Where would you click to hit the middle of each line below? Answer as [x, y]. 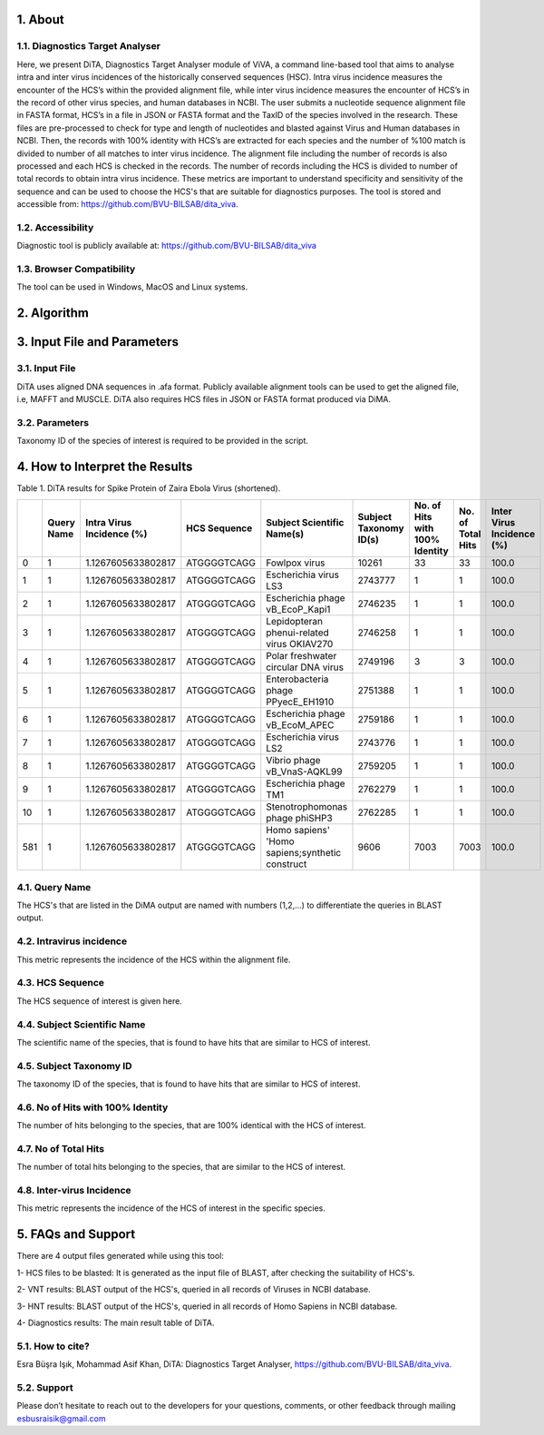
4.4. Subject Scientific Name [81, 1024]
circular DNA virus [305, 667]
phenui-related [298, 633]
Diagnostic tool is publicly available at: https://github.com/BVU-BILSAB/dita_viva [167, 246]
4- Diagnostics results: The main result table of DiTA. [116, 1322]
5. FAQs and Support [76, 1234]
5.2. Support [45, 1387]
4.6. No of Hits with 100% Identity [92, 1107]
